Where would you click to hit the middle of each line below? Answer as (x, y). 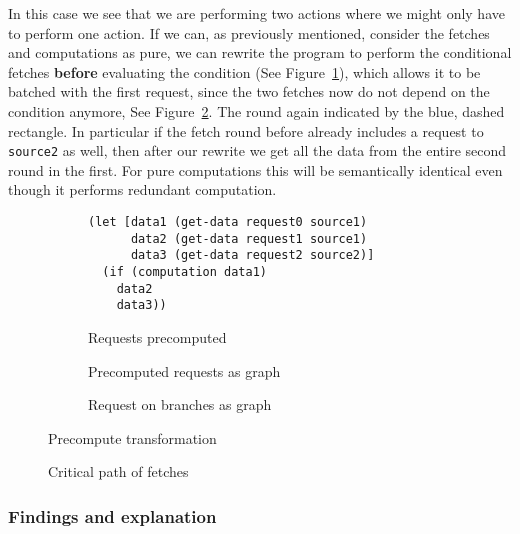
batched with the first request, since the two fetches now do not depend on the (249, 91)
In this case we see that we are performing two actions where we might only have (256, 13)
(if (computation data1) (184, 271)
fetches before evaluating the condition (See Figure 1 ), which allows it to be (244, 71)
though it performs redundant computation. (142, 189)
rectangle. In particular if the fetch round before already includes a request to (246, 130)
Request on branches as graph (180, 404)
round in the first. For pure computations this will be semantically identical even (255, 169)
